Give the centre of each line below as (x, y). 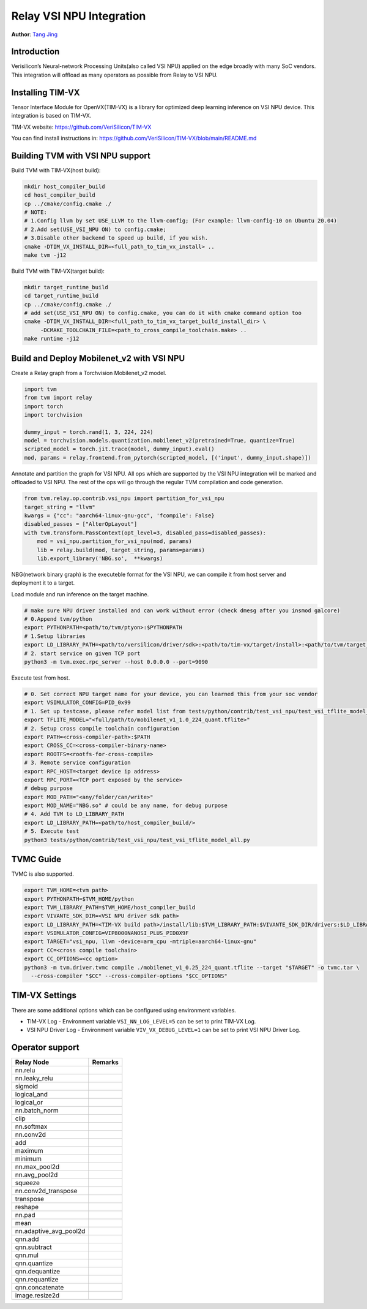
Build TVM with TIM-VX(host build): (56, 170)
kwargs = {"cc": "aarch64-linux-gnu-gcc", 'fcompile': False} (119, 516)
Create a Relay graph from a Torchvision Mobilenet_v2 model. (89, 373)
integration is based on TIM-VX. (51, 116)
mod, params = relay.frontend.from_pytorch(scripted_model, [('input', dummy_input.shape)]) (168, 457)
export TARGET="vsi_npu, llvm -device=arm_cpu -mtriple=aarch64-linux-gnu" (140, 942)
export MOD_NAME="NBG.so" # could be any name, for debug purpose (126, 806)
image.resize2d (37, 1296)
